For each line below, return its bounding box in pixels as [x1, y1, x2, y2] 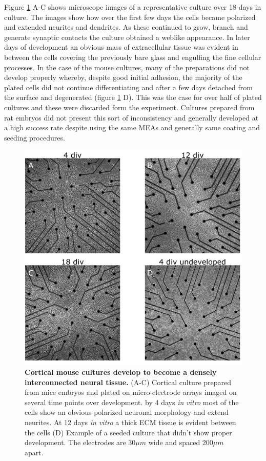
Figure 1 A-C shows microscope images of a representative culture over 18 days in [4, 2, 261, 12]
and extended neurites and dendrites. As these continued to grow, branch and [4, 22, 248, 32]
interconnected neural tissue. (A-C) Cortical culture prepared [25, 376, 232, 387]
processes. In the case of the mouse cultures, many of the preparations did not [4, 62, 250, 72]
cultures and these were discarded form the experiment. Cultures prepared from [4, 102, 255, 112]
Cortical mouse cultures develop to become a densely [25, 366, 217, 377]
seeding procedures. [4, 132, 65, 143]
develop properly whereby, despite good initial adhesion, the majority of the [4, 72, 242, 83]
